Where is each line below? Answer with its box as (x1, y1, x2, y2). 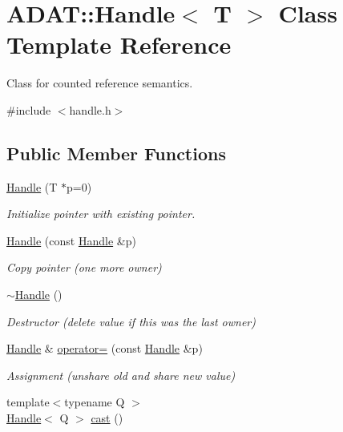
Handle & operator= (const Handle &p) (6, 340, 203, 357)
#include (6, 101, 51, 118)
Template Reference (6, 28, 232, 61)
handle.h (69, 101, 111, 118)
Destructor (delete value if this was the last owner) (6, 313, 256, 329)
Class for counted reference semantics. (6, 75, 193, 91)
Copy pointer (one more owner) (6, 259, 162, 276)
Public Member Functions (6, 140, 226, 165)
